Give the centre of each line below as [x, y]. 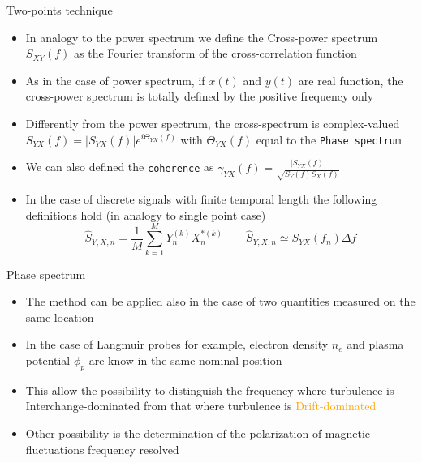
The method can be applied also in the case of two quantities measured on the [220, 301]
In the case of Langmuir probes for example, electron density [177, 344]
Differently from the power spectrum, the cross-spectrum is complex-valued [213, 123]
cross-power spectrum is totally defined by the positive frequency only [200, 96]
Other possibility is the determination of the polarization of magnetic [198, 433]
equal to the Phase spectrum [329, 139]
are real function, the [351, 80]
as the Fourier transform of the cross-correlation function [215, 53]
